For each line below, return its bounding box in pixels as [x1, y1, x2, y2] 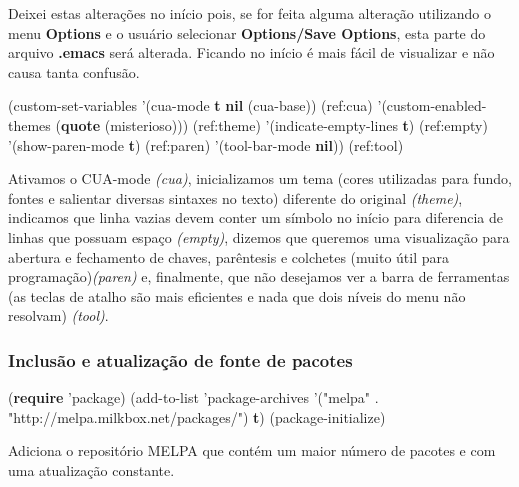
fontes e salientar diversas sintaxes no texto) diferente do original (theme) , [8, 187, 463, 208]
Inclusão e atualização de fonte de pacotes [8, 347, 353, 372]
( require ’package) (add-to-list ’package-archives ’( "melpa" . [8, 387, 379, 408]
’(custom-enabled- [377, 95, 487, 116]
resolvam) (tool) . [8, 305, 109, 326]
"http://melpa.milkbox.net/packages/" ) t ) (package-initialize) [8, 406, 386, 427]
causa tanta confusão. [8, 61, 140, 82]
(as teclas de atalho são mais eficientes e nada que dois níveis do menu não [8, 285, 466, 306]
